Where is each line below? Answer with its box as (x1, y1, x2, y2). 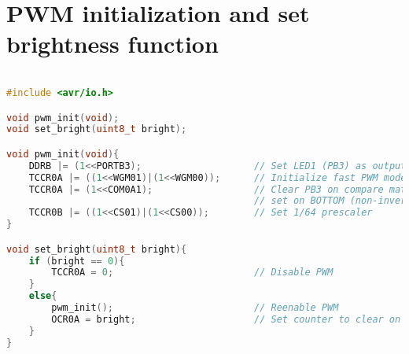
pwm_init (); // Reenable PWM (51, 302, 339, 314)
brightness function (6, 28, 219, 60)
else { (28, 290, 57, 302)
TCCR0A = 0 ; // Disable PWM (51, 267, 333, 278)
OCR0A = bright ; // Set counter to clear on (51, 313, 401, 325)
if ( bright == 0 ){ (28, 255, 125, 267)
